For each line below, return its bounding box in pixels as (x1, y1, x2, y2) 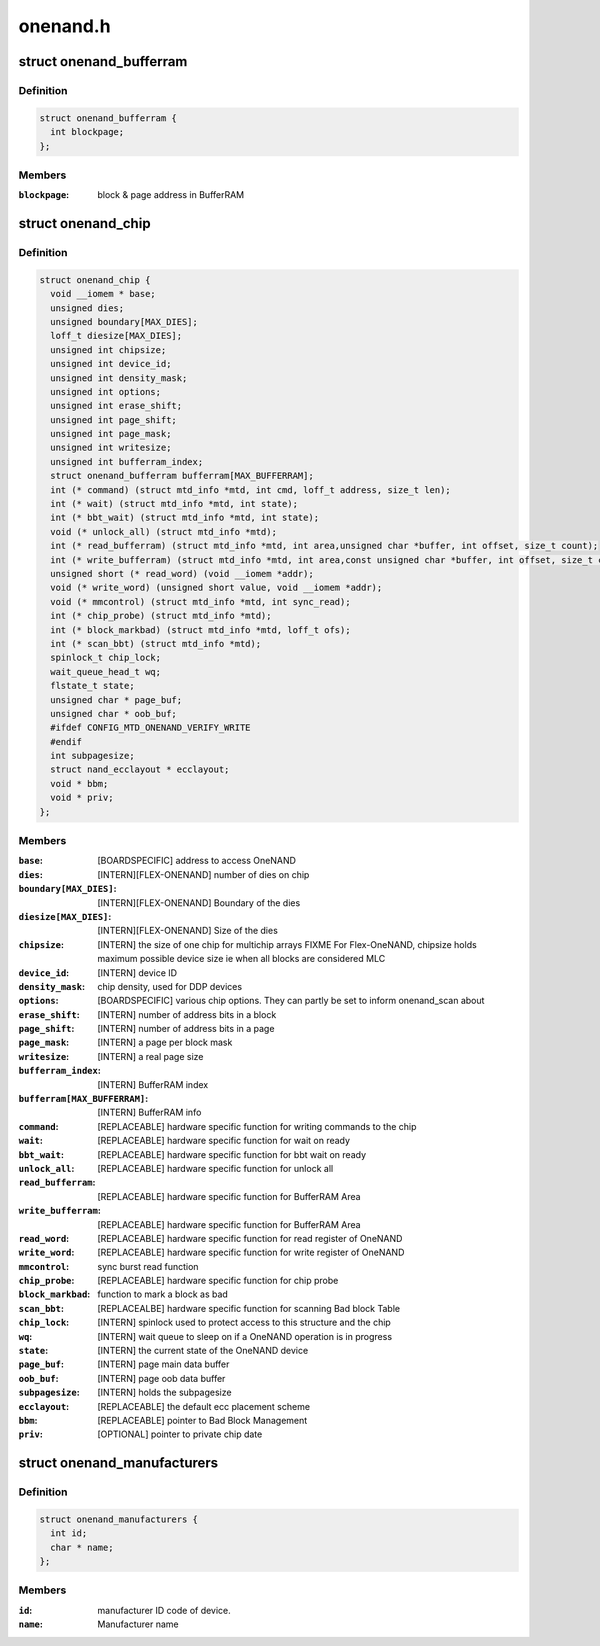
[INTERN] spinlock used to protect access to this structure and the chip (97, 1316, 392, 1329)
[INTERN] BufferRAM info (97, 1106, 202, 1119)
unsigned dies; (50, 302, 125, 314)
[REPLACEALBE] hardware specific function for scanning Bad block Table (97, 1302, 400, 1314)
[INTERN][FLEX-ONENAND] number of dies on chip (97, 868, 310, 880)
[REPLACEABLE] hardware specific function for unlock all (97, 1162, 334, 1174)
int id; (50, 1528, 88, 1539)
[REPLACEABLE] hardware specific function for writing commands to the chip (97, 1120, 417, 1132)
